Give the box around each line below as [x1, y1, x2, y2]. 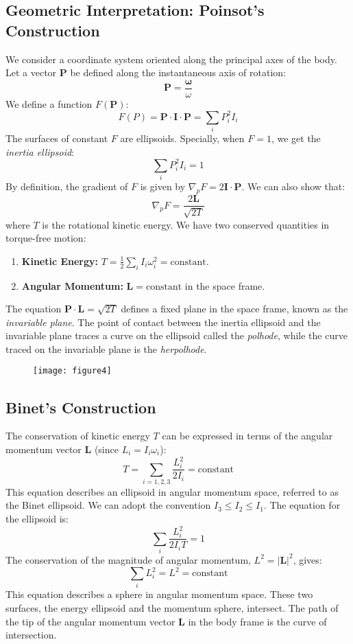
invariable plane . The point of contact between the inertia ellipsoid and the [5, 314, 321, 329]
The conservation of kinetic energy [5, 428, 150, 443]
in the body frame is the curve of [188, 614, 327, 628]
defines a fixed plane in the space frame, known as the [121, 301, 348, 316]
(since [94, 441, 119, 456]
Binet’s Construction [5, 396, 156, 417]
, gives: [293, 552, 322, 566]
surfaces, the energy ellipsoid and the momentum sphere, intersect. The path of [5, 600, 339, 614]
